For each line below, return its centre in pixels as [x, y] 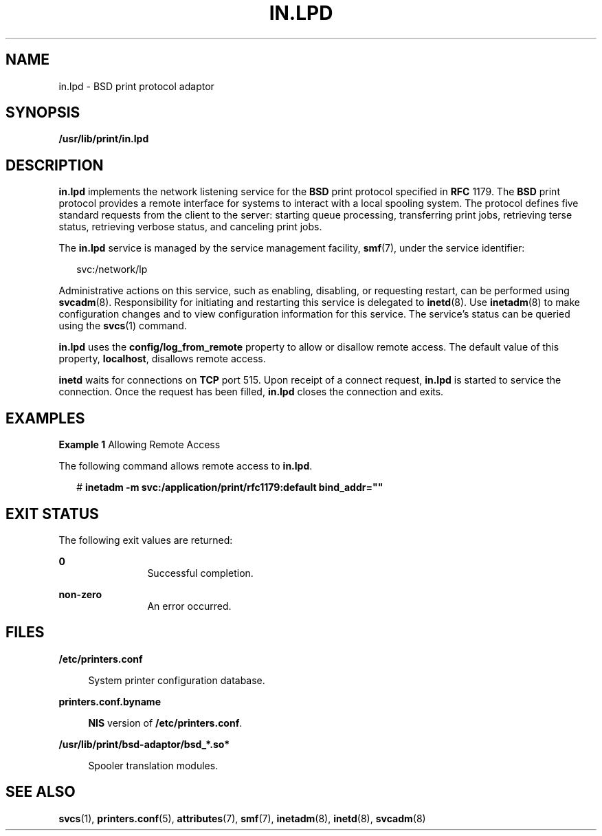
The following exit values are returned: [146, 540]
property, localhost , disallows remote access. [162, 359]
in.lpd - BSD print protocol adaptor [136, 86]
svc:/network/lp [112, 269]
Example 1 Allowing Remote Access [140, 445]
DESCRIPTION [55, 165]
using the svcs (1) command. [123, 326]
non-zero [80, 594]
